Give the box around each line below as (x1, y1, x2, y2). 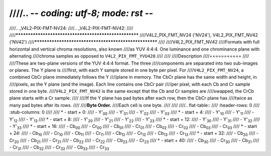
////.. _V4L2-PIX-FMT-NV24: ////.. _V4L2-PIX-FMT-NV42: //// (9, 25, 133, 31)
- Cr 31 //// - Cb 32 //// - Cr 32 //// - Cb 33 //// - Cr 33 (9, 144, 109, 151)
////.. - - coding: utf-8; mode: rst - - (9, 8, 154, 19)
